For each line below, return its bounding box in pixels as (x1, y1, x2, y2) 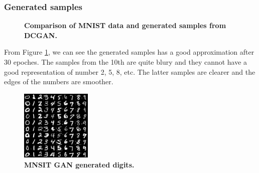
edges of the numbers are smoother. (4, 76, 113, 87)
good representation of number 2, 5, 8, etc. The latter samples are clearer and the (4, 66, 255, 77)
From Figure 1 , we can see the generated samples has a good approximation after (4, 47, 254, 57)
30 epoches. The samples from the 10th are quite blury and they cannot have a (4, 57, 247, 67)
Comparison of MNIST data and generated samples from (24, 20, 226, 31)
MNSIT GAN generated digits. (24, 159, 135, 169)
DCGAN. (24, 30, 57, 40)
